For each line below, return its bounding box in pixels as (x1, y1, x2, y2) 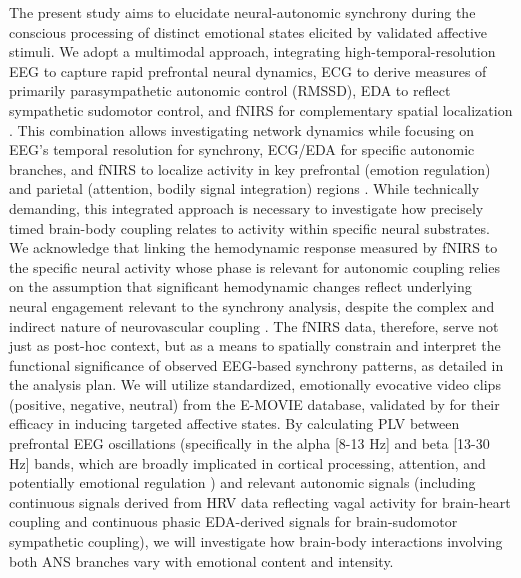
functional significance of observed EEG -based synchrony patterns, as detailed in (9, 354, 504, 375)
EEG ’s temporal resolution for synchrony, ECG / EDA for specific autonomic (9, 139, 475, 160)
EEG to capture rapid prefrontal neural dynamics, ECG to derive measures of (9, 60, 487, 81)
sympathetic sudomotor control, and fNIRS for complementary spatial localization (9, 99, 513, 120)
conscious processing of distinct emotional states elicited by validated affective (9, 21, 488, 42)
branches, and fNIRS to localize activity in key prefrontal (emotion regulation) (9, 158, 491, 179)
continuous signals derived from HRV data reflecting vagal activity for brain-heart (9, 491, 511, 512)
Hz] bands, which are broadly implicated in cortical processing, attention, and (9, 452, 486, 473)
